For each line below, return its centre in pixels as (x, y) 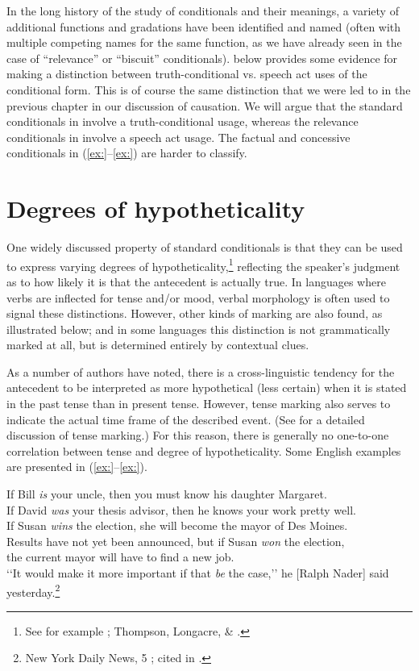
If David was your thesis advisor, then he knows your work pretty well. (181, 509)
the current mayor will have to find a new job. (120, 557)
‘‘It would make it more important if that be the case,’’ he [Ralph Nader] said (198, 573)
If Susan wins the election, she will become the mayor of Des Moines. (177, 525)
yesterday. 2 (33, 590)
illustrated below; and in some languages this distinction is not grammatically (199, 329)
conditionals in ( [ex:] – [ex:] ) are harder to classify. (127, 153)
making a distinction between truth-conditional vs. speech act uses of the (187, 74)
